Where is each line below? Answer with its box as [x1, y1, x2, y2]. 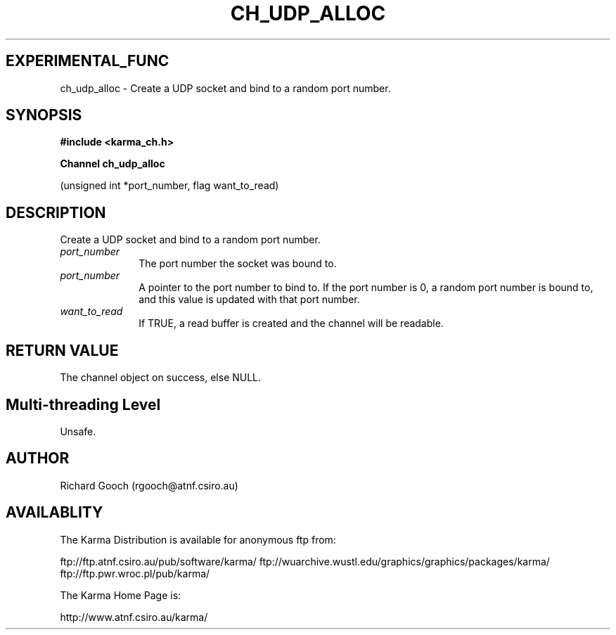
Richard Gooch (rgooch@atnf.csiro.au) [60, 479, 238, 492]
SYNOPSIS [6, 106, 82, 124]
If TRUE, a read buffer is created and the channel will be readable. [139, 317, 444, 330]
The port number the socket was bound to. [139, 257, 337, 270]
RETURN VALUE [6, 341, 119, 359]
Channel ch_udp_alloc [60, 158, 165, 170]
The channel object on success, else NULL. [60, 371, 262, 384]
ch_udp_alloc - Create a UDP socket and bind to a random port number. [60, 82, 391, 94]
